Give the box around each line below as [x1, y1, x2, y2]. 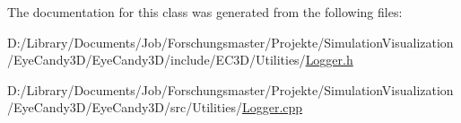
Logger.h [305, 50, 353, 69]
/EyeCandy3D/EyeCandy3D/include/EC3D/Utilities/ [7, 50, 306, 69]
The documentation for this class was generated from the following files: [7, 3, 403, 21]
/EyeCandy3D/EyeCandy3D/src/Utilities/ [7, 98, 242, 117]
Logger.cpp [241, 98, 303, 117]
